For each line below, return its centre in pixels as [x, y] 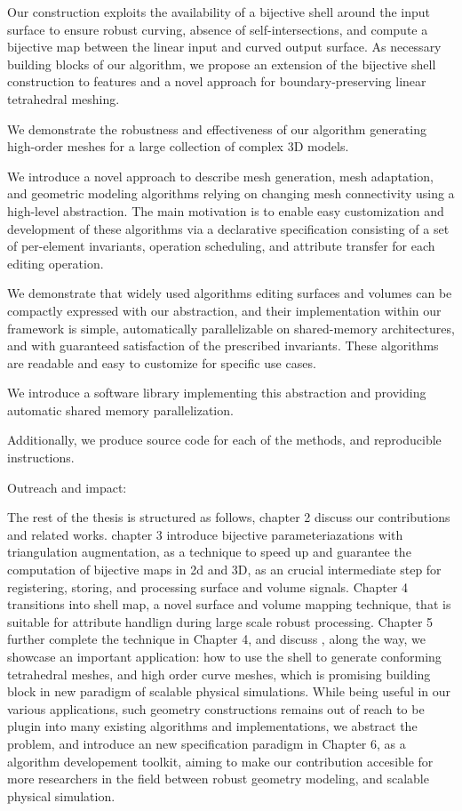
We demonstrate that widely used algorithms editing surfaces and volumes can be [230, 293]
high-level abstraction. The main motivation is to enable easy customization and [226, 210]
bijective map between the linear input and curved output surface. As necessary [224, 47]
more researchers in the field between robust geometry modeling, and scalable [218, 779]
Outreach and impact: [67, 487]
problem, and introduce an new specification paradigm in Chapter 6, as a [207, 743]
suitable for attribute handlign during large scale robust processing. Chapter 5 [220, 621]
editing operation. [56, 263]
